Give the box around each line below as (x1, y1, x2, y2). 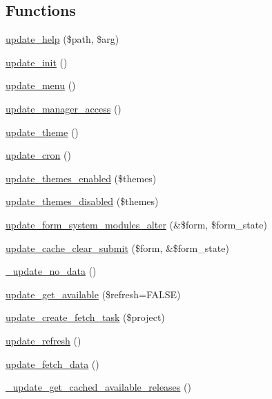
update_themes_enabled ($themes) (6, 171, 157, 185)
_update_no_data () (6, 264, 97, 278)
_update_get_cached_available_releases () (6, 380, 191, 394)
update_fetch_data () (6, 356, 99, 371)
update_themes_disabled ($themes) (6, 194, 159, 208)
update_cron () (6, 148, 71, 162)
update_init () (6, 55, 68, 69)
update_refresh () (6, 333, 81, 347)
